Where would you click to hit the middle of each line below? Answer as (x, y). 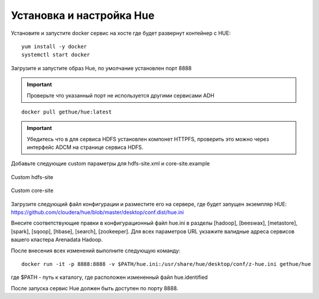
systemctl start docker (56, 55)
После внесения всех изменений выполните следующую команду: (96, 251)
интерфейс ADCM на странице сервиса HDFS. (85, 147)
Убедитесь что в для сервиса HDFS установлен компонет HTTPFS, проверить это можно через (148, 139)
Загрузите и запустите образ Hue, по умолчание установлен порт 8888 (101, 68)
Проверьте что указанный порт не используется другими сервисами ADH (121, 95)
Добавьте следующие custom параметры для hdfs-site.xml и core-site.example (110, 164)
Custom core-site (32, 191)
